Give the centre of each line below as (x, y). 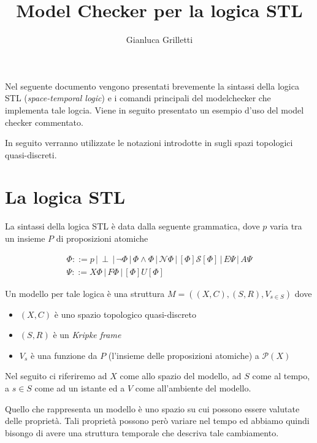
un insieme (25, 238)
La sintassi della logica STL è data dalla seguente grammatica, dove (132, 226)
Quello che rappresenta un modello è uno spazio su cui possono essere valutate (152, 408)
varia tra (286, 226)
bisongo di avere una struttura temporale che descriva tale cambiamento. (142, 432)
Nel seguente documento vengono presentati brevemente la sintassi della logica (152, 86)
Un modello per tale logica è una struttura (85, 293)
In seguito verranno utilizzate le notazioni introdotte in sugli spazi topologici (149, 143)
